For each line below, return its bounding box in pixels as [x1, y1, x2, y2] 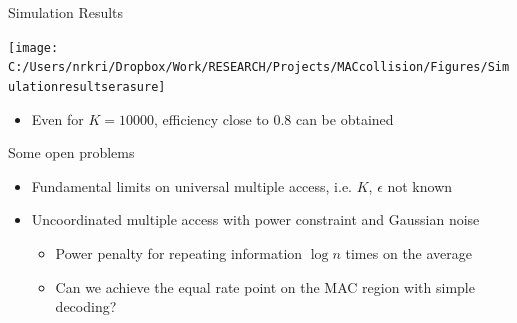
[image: [8, 40, 59, 55]
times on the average [345, 242, 473, 263]
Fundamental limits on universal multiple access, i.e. [31, 175, 353, 196]
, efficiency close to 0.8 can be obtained [153, 108, 394, 129]
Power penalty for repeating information [55, 242, 303, 263]
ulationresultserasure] [8, 79, 166, 94]
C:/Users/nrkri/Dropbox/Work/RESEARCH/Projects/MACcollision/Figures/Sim [8, 60, 510, 75]
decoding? [55, 296, 117, 317]
